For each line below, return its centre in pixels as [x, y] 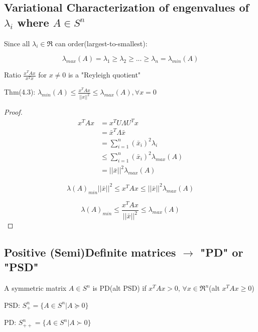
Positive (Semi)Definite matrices [90, 252]
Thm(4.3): [20, 92]
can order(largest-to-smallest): [101, 43]
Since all [17, 43]
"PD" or [222, 252]
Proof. [13, 112]
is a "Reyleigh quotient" [104, 75]
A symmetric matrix [35, 288]
